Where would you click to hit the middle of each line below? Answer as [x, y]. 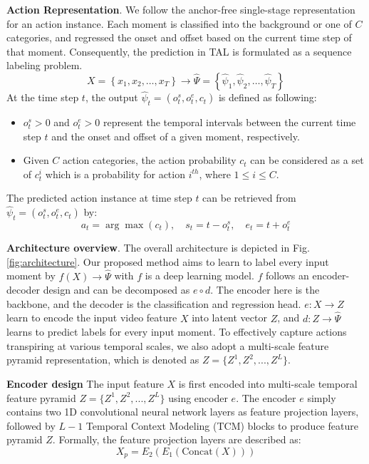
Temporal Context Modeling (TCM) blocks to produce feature [222, 425]
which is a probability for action [115, 174]
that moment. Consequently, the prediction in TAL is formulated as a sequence [179, 51]
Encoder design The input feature [85, 383]
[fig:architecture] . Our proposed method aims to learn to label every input [168, 261]
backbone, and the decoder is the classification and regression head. [154, 303]
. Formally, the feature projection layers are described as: [177, 439]
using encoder [198, 397]
